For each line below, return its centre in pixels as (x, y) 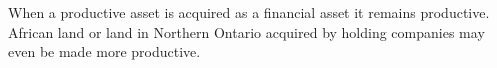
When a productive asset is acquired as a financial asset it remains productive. (249, 12)
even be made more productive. (104, 51)
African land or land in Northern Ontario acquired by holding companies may (246, 31)
